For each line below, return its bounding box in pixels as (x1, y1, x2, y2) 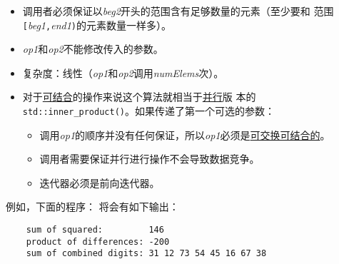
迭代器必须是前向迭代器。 (39, 175, 160, 190)
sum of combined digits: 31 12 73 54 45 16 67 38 (26, 248, 267, 259)
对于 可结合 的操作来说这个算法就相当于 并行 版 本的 (22, 89, 256, 104)
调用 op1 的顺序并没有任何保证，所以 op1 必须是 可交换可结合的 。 (39, 127, 330, 142)
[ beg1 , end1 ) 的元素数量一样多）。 (22, 17, 171, 32)
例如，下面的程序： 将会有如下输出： (6, 199, 179, 214)
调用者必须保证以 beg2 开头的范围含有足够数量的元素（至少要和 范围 (22, 4, 334, 18)
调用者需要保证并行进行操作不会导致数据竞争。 (39, 151, 260, 166)
